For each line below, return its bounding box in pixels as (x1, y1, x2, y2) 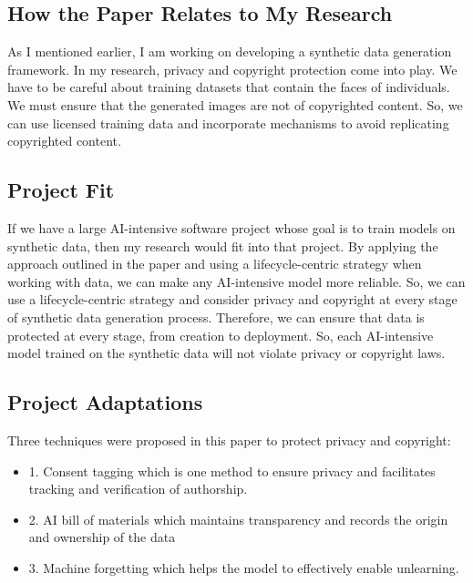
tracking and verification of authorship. (28, 479, 248, 498)
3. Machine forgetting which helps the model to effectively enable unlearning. (28, 557, 459, 577)
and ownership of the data (28, 527, 176, 547)
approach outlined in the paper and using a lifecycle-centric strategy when (7, 254, 422, 273)
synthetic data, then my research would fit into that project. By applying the (7, 236, 438, 255)
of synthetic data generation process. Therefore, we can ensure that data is (7, 307, 425, 326)
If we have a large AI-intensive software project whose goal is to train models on (7, 218, 456, 237)
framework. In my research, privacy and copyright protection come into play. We (7, 59, 458, 78)
